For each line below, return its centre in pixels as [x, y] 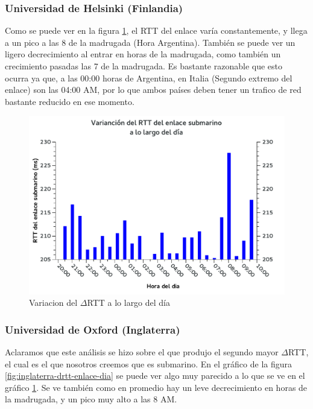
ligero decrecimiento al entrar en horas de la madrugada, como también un [143, 54]
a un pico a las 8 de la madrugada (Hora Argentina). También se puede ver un [150, 42]
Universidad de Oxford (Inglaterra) [93, 329]
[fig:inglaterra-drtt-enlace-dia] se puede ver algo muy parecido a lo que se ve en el [155, 376]
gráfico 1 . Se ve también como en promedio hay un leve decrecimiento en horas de [156, 387]
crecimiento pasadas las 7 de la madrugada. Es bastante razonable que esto [144, 66]
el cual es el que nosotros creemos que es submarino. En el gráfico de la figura [149, 363]
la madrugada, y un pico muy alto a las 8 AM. [91, 399]
